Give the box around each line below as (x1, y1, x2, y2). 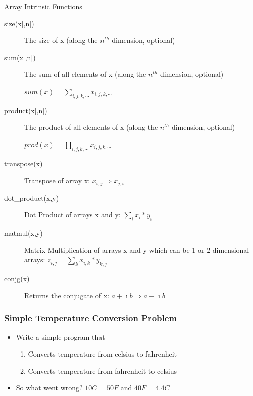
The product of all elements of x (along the (24, 122, 158, 133)
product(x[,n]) (4, 105, 47, 115)
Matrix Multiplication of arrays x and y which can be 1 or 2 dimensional (24, 244, 249, 255)
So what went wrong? (16, 382, 83, 393)
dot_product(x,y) (4, 192, 59, 203)
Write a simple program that (16, 331, 105, 342)
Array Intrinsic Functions (4, 1, 82, 11)
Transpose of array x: (24, 175, 90, 186)
